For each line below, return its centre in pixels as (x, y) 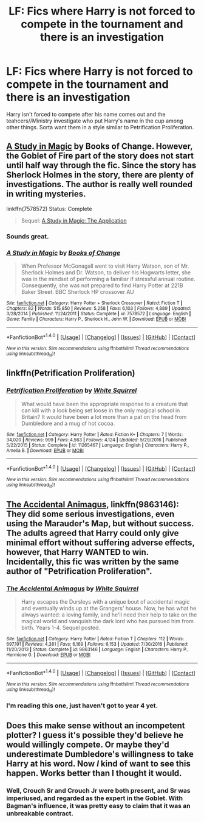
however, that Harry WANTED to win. (77, 552)
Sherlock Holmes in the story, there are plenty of (100, 175)
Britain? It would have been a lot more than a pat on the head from (104, 416)
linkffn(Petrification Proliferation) (71, 373)
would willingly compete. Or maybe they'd (88, 744)
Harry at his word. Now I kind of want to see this (99, 763)
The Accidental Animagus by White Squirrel (72, 588)
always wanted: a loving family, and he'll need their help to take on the (109, 615)
